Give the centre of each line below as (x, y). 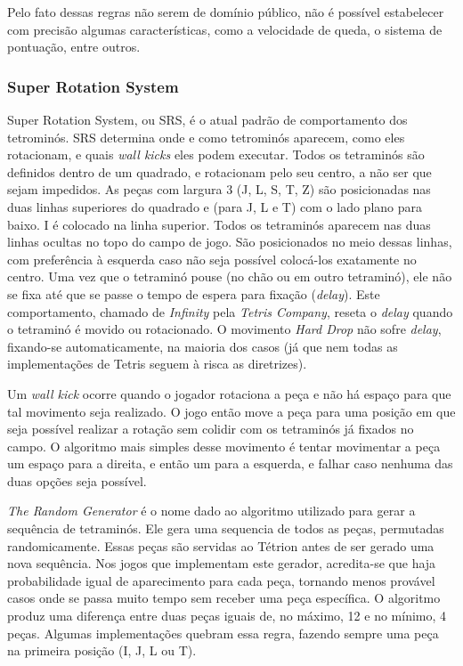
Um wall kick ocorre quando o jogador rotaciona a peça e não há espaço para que (229, 393)
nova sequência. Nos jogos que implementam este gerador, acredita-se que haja (222, 563)
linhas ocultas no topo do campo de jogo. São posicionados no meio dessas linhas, (230, 242)
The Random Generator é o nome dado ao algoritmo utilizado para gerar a (211, 511)
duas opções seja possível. (77, 480)
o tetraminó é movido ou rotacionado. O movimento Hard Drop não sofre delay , (224, 329)
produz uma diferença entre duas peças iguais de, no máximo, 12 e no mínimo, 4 (227, 616)
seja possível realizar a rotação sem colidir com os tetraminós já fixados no (211, 429)
